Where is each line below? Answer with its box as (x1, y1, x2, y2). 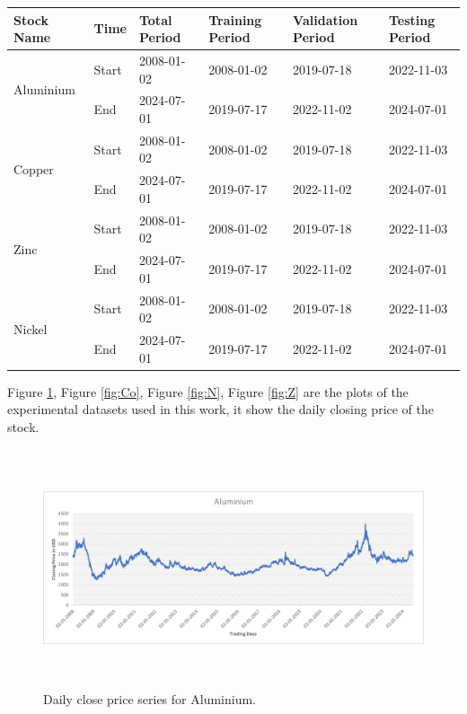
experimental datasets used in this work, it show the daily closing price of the (7, 400, 435, 419)
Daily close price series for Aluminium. (43, 689, 256, 708)
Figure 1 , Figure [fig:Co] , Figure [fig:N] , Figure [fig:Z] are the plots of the (7, 382, 409, 401)
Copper (13, 159, 54, 178)
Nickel (13, 319, 48, 338)
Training (208, 10, 262, 29)
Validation (293, 10, 358, 29)
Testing (388, 10, 436, 29)
